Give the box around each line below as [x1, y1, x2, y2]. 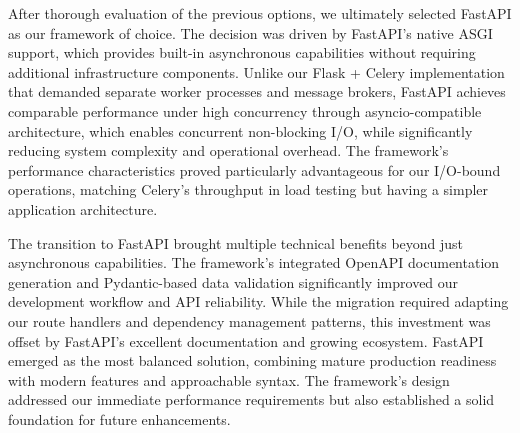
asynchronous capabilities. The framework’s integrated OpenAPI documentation [8, 252, 500, 273]
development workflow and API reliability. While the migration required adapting [8, 291, 509, 312]
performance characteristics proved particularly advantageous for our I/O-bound [8, 159, 501, 180]
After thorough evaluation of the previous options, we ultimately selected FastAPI [8, 3, 512, 23]
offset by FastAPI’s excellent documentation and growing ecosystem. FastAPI [8, 330, 484, 351]
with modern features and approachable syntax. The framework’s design [8, 369, 450, 390]
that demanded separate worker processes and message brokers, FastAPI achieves [8, 81, 506, 102]
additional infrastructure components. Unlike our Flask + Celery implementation [8, 61, 505, 82]
